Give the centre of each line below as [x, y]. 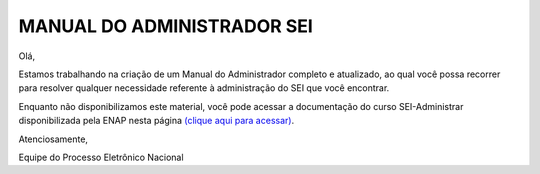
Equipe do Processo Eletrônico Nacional [101, 157]
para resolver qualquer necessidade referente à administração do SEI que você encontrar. [204, 88]
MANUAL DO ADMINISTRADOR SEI [166, 26]
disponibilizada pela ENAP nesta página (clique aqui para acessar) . [156, 121]
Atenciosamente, [53, 139]
